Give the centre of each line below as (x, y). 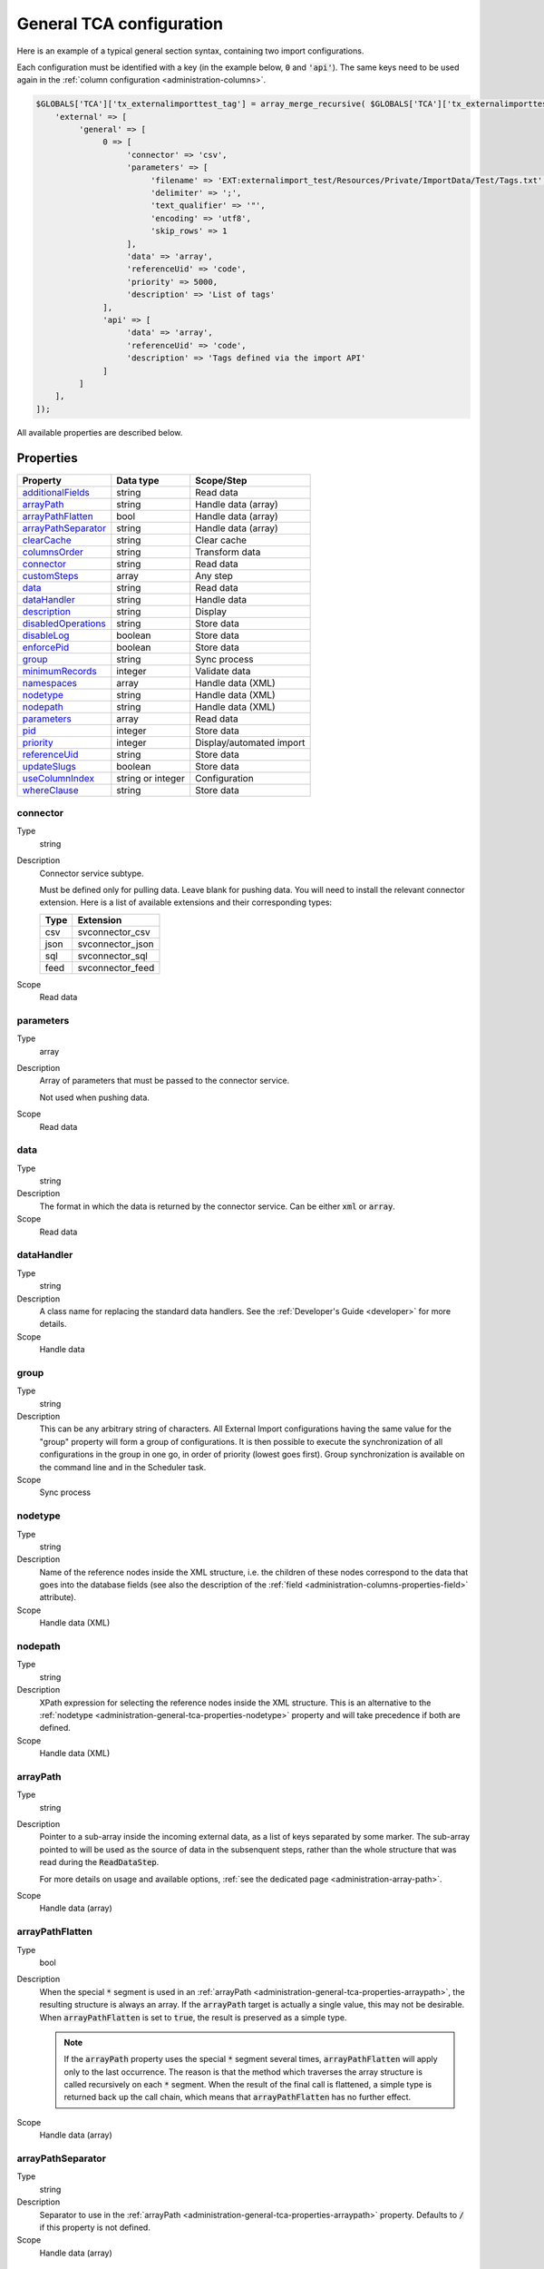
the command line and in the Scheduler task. (123, 1467)
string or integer (151, 778)
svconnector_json (116, 944)
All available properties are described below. (100, 432)
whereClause (50, 790)
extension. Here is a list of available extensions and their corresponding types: (186, 902)
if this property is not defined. (95, 2227)
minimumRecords (59, 671)
